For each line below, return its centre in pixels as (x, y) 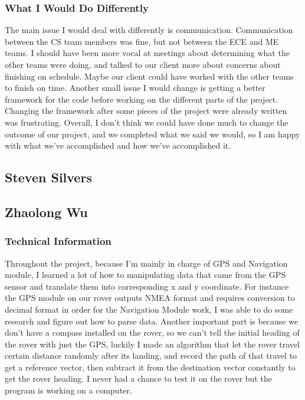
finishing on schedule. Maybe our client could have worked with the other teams (149, 76)
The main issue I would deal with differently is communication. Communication (149, 30)
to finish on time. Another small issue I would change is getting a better (135, 88)
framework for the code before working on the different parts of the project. (142, 99)
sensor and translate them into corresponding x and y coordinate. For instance (147, 286)
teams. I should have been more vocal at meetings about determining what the (147, 53)
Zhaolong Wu (46, 212)
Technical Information (58, 241)
